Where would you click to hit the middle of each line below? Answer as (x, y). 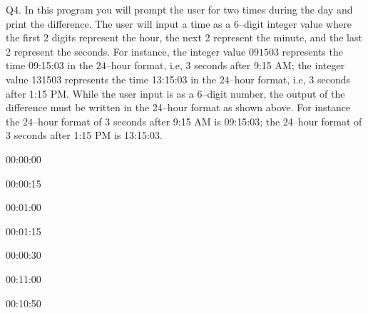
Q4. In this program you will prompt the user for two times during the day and (179, 9)
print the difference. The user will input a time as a (118, 23)
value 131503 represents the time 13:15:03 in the (111, 79)
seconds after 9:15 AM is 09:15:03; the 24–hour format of (237, 121)
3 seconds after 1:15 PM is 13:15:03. (84, 135)
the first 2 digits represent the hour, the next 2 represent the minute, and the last (184, 37)
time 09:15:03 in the (50, 65)
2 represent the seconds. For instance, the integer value (126, 51)
